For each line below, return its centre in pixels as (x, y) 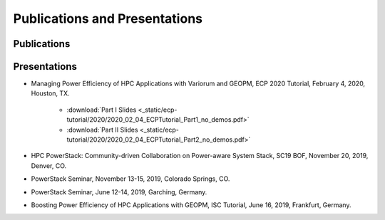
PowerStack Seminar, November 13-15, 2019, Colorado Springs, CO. (130, 179)
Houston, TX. (51, 93)
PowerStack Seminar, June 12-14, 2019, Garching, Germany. (119, 192)
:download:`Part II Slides (102, 130)
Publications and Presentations (108, 19)
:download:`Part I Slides (102, 110)
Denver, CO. (49, 166)
